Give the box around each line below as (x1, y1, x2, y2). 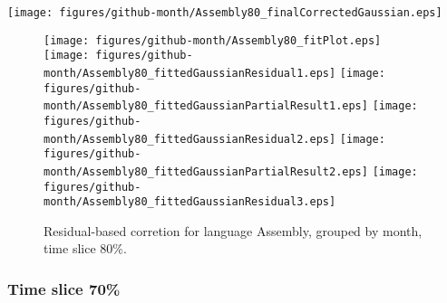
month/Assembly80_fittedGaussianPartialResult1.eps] (44, 99, 368, 113)
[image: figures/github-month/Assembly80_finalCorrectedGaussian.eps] (7, 6, 442, 19)
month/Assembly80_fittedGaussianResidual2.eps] (44, 132, 336, 146)
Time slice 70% (7, 277, 121, 299)
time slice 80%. (44, 239, 127, 258)
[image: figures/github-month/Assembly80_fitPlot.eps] (44, 33, 382, 47)
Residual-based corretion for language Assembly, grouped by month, (44, 221, 423, 240)
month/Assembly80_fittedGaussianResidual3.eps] (44, 195, 336, 209)
